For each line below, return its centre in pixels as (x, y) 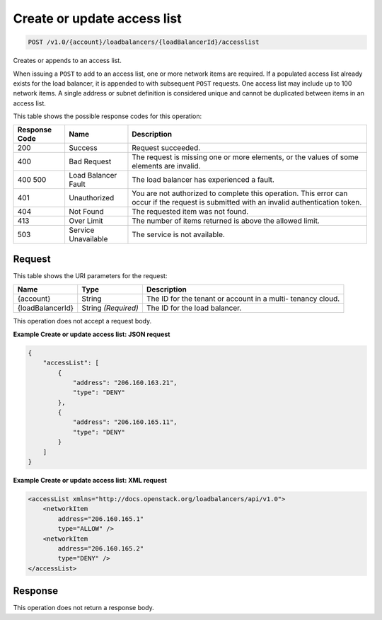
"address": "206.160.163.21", (125, 383)
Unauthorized (92, 198)
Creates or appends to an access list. (67, 61)
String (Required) (110, 308)
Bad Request (90, 161)
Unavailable (88, 239)
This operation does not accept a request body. (82, 321)
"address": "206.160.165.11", (125, 422)
